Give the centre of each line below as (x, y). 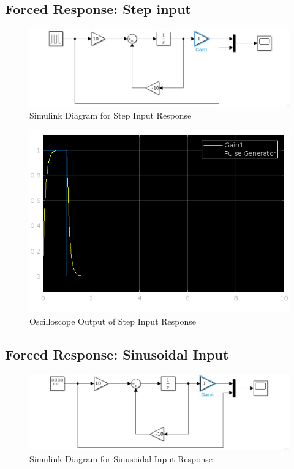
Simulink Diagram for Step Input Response (111, 115)
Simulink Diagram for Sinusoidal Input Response (121, 459)
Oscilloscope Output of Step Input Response (113, 321)
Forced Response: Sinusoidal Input (117, 354)
